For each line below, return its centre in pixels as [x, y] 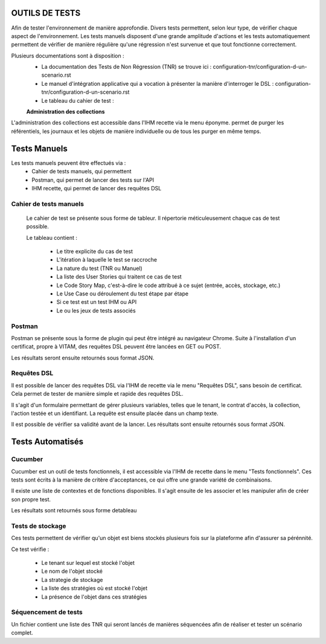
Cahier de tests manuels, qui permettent [82, 172]
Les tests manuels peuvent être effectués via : [69, 163]
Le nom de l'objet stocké [72, 572]
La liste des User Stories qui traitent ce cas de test [119, 277]
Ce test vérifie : [30, 549]
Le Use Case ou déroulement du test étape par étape [123, 294]
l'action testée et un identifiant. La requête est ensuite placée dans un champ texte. [115, 413]
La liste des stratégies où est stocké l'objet [94, 588]
